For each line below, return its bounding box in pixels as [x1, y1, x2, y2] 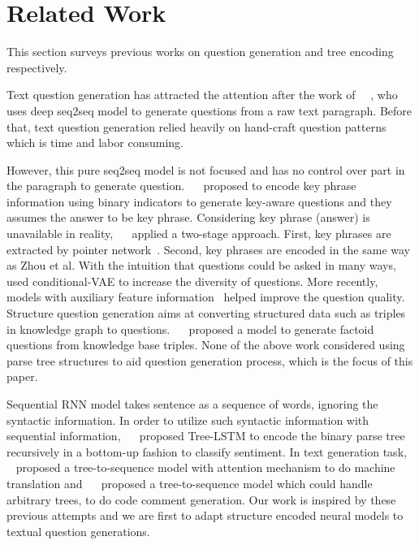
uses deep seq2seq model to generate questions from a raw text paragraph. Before [6, 102, 412, 119]
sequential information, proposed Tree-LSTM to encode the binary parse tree [6, 427, 405, 444]
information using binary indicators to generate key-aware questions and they [6, 192, 392, 210]
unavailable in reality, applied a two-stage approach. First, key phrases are [6, 225, 391, 242]
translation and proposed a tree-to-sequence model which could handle [6, 474, 373, 491]
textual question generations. [6, 522, 150, 539]
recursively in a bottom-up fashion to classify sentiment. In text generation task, [6, 443, 407, 460]
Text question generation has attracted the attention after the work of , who [6, 86, 398, 103]
